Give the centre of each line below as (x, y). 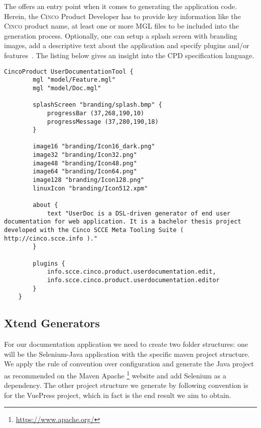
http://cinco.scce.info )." (51, 238)
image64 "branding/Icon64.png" (85, 172)
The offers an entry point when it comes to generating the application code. (120, 6)
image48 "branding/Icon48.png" (85, 163)
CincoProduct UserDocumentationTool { (69, 71)
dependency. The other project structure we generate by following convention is (126, 385)
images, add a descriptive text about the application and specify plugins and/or (127, 45)
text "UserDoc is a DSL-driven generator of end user (139, 213)
